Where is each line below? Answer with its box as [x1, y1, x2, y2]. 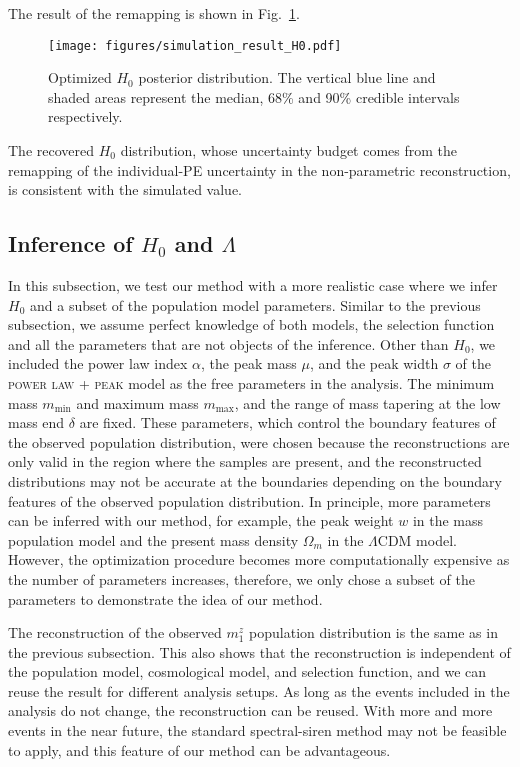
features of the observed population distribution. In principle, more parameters [8, 490, 491, 511]
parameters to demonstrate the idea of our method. [8, 588, 323, 609]
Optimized [48, 67, 112, 88]
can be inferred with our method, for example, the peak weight [8, 510, 394, 531]
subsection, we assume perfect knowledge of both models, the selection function [8, 314, 495, 335]
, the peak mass [200, 353, 297, 374]
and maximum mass [76, 392, 199, 413]
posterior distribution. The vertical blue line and [138, 67, 436, 88]
